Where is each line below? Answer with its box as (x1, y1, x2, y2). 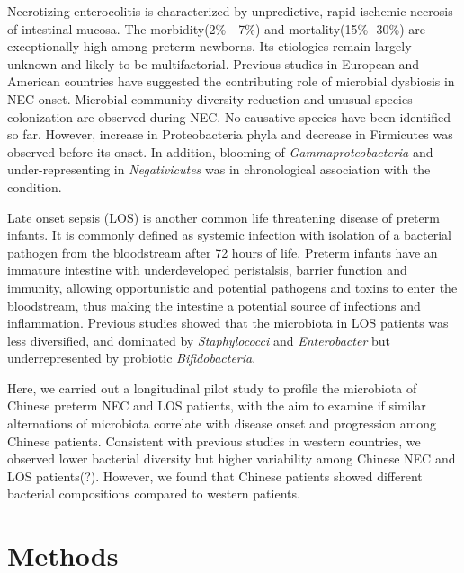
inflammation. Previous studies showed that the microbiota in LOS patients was (7, 313, 449, 332)
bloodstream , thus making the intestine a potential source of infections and (7, 295, 421, 314)
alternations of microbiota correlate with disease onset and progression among (7, 414, 437, 433)
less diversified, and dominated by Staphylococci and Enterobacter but (7, 331, 390, 349)
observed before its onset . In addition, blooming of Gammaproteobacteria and (7, 142, 433, 161)
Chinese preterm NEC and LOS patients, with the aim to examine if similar (7, 396, 426, 415)
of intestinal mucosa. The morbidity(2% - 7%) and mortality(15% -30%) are (7, 19, 425, 38)
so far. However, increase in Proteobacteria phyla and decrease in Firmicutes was (7, 125, 453, 144)
